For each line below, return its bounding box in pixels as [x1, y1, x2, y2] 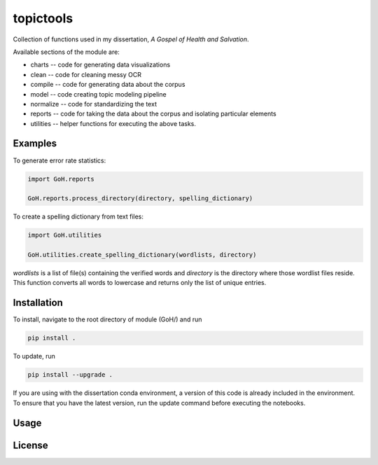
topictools [13, 11, 73, 26]
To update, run [13, 352, 55, 361]
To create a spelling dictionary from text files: [13, 212, 143, 221]
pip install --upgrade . [27, 371, 113, 379]
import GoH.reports [27, 175, 94, 183]
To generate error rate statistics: [13, 156, 106, 165]
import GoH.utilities [27, 231, 102, 240]
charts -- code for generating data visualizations [30, 60, 171, 69]
